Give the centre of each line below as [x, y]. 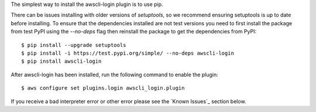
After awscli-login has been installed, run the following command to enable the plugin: [115, 74]
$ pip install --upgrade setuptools [74, 45]
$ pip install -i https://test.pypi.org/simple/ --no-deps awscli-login [128, 53]
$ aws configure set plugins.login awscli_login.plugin [103, 88]
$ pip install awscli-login [61, 61]
